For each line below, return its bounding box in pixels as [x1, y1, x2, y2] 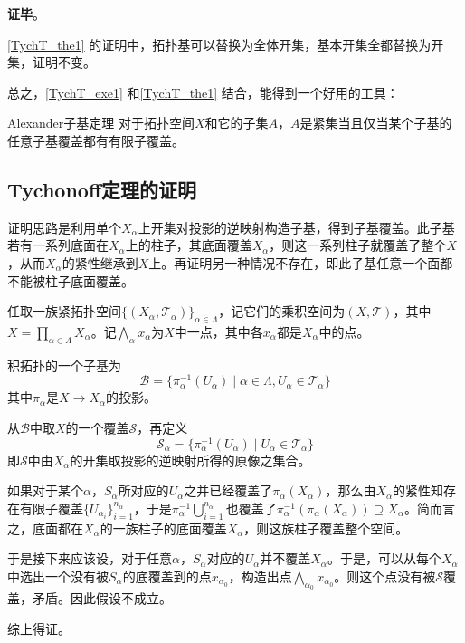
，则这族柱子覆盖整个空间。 [243, 518, 409, 537]
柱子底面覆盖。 [44, 271, 134, 290]
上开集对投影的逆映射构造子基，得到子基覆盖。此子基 [138, 217, 455, 236]
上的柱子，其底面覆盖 [125, 235, 252, 254]
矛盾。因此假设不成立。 [32, 589, 172, 608]
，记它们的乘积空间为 [218, 302, 346, 321]
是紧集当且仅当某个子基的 [299, 113, 452, 132]
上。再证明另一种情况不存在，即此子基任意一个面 [148, 253, 441, 272]
